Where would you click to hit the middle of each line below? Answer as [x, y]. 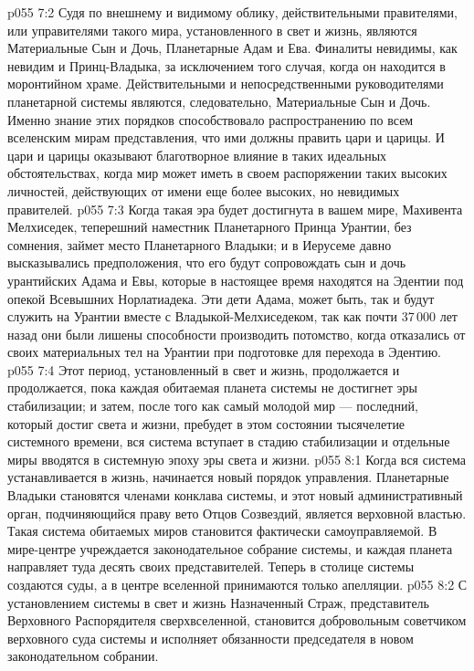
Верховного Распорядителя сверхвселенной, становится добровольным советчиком [237, 620]
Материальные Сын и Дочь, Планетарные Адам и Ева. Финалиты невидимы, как [232, 48]
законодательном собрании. [83, 656]
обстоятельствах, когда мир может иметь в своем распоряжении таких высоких [227, 173]
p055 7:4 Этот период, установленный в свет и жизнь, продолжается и [204, 369]
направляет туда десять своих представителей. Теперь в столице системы [211, 566]
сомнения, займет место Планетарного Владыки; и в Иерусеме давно [200, 244]
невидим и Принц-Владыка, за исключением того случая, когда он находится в [226, 65]
